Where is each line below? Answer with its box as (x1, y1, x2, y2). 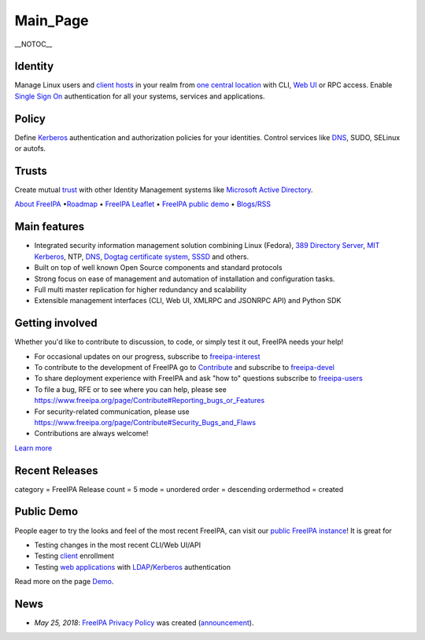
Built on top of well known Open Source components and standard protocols (34, 263, 283, 272)
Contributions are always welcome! (34, 429, 149, 438)
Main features (14, 220, 85, 234)
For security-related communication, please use (34, 406, 190, 416)
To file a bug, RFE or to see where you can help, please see (34, 384, 227, 394)
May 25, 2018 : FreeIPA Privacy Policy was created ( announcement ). (34, 618, 254, 627)
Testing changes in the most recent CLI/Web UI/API (34, 540, 201, 549)
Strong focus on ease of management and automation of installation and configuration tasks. (34, 274, 335, 283)
